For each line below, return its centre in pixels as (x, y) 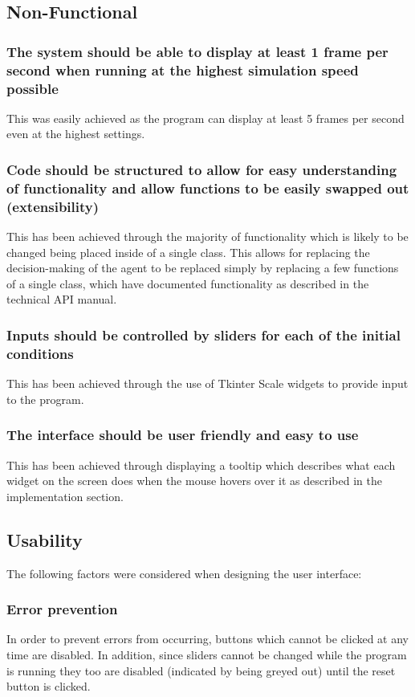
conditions (40, 353)
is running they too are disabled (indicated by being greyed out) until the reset (201, 670)
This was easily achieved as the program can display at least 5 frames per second (205, 118)
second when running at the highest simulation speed (183, 69)
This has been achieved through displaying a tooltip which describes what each (201, 465)
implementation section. (65, 496)
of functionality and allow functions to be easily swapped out (208, 187)
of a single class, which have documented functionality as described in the (188, 283)
